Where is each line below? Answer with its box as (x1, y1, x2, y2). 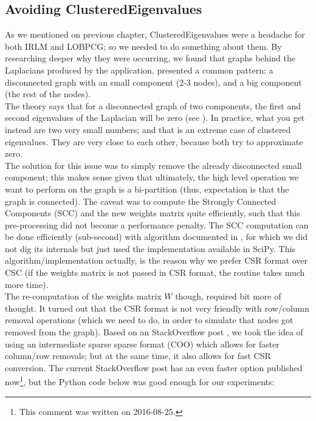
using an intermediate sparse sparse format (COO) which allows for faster (5, 337, 280, 350)
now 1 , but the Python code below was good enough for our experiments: (5, 374, 275, 388)
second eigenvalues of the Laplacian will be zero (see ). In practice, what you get (5, 111, 305, 124)
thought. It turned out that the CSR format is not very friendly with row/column (5, 301, 310, 314)
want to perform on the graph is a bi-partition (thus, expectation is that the (5, 182, 289, 195)
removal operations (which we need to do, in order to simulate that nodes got (5, 313, 294, 326)
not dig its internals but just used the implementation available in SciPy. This (5, 242, 295, 255)
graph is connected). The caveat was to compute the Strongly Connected (5, 194, 276, 207)
